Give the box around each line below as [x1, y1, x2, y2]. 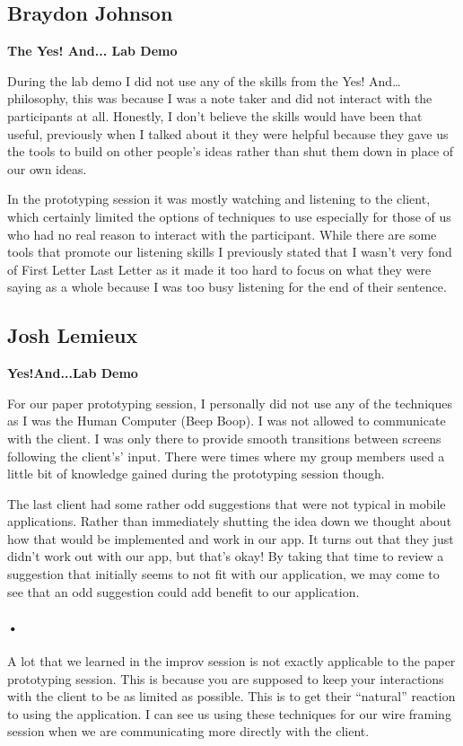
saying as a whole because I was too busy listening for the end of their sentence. [7, 277, 447, 296]
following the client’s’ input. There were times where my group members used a [7, 446, 445, 465]
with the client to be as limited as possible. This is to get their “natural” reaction [7, 687, 456, 706]
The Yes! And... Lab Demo [7, 41, 178, 60]
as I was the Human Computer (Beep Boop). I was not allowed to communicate [7, 411, 446, 430]
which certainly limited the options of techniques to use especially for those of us [7, 206, 451, 225]
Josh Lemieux [7, 321, 138, 349]
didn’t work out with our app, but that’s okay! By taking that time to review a [7, 547, 444, 566]
